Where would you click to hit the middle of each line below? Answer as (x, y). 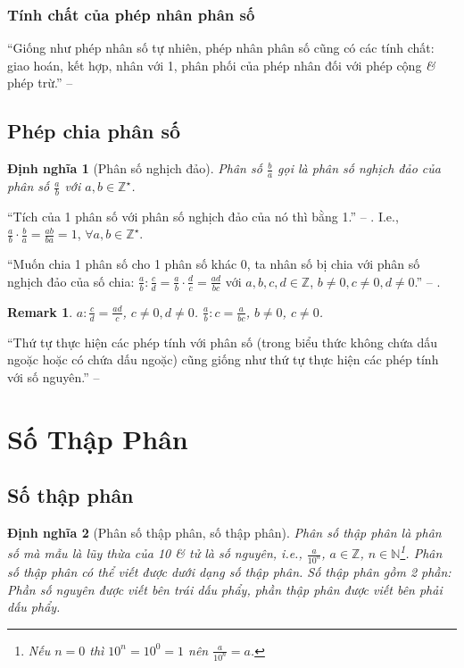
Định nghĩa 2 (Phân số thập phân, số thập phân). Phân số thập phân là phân (224, 532)
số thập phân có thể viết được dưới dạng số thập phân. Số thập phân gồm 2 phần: (229, 572)
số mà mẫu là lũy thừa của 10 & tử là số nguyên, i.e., (155, 553)
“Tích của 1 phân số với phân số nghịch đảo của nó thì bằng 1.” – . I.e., (203, 216)
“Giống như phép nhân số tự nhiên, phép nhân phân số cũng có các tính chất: (221, 48)
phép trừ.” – (40, 83)
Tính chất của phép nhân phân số (131, 14)
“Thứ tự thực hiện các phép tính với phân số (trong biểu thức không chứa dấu (223, 342)
